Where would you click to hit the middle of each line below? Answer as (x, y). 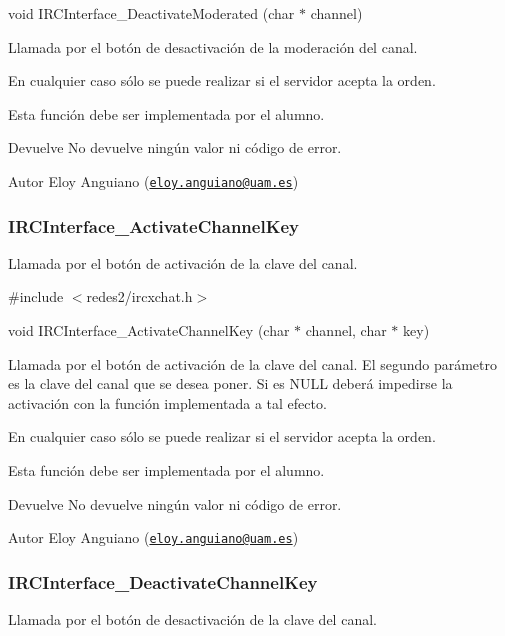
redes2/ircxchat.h (139, 296)
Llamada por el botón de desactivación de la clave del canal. (192, 619)
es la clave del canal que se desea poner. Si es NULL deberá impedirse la (230, 383)
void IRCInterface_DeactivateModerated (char (151, 13)
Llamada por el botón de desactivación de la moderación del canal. (213, 46)
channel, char (346, 330)
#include (36, 296)
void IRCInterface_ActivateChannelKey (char (149, 330)
